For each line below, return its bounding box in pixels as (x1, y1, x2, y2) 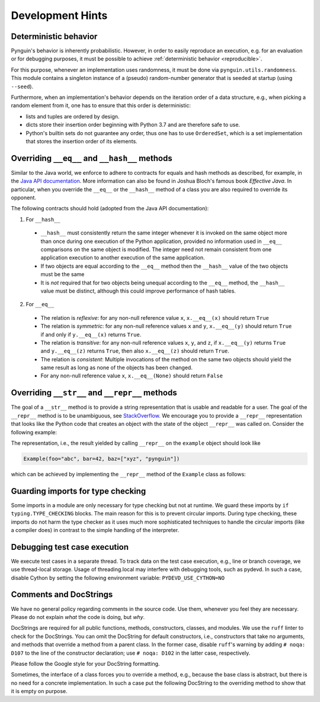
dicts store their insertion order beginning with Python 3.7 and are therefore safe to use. (25, 121, 240, 129)
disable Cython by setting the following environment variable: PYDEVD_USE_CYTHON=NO (11, 574, 225, 581)
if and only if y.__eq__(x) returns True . (40, 331, 142, 338)
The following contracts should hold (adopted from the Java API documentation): (11, 205, 209, 212)
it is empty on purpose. (11, 688, 68, 695)
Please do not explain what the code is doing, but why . (11, 613, 145, 620)
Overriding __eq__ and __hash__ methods (11, 153, 172, 163)
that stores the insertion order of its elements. (25, 137, 137, 145)
